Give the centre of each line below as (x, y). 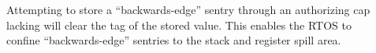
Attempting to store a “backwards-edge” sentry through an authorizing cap (188, 9)
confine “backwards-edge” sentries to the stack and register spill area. (174, 40)
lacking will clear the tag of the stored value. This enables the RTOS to (179, 25)
